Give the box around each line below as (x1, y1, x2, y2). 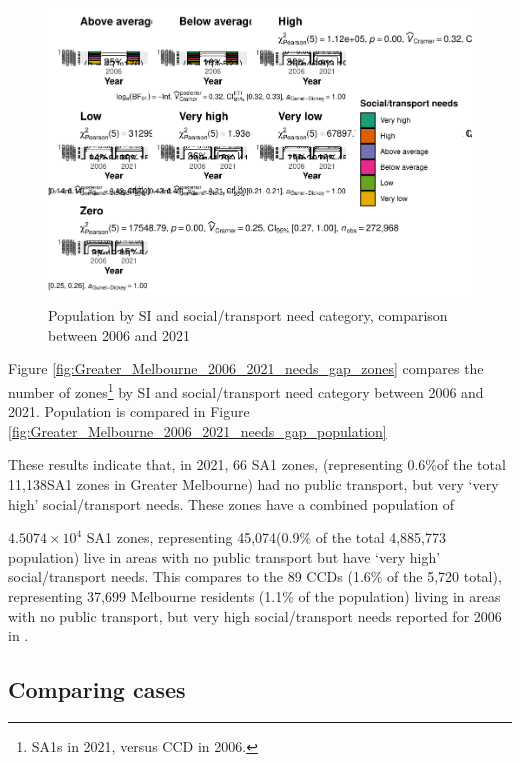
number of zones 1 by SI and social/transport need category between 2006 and (8, 378, 484, 402)
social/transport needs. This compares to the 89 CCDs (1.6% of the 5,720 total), (8, 566, 502, 587)
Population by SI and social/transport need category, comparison (48, 305, 448, 326)
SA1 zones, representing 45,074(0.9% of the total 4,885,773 (86, 527, 446, 548)
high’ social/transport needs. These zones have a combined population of (8, 493, 455, 514)
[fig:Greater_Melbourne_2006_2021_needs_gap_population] (8, 420, 387, 441)
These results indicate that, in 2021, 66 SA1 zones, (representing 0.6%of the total (8, 454, 506, 475)
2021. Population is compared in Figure (8, 401, 250, 422)
